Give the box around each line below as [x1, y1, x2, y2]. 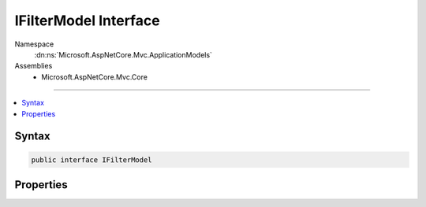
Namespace [14, 39, 54, 49]
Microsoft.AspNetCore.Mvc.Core [41, 72, 148, 82]
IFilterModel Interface [14, 12, 161, 29]
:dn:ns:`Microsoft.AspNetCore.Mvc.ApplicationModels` [34, 50, 213, 59]
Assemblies [14, 61, 53, 71]
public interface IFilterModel [31, 155, 153, 164]
